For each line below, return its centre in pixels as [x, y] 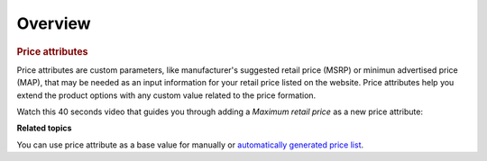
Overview [54, 23]
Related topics [44, 128]
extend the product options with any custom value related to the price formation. [166, 95]
